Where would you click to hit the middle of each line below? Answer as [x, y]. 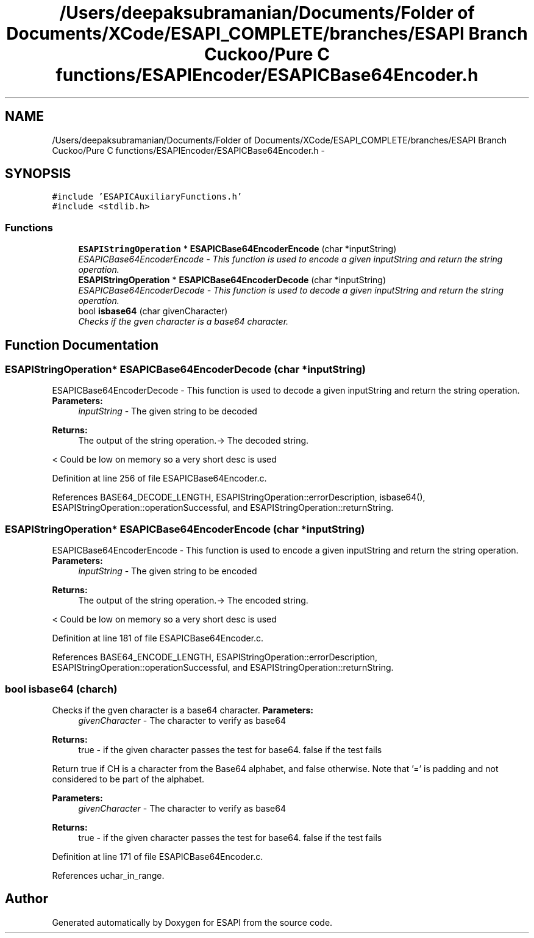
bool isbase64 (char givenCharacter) [153, 311]
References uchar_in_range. [108, 875]
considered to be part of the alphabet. [128, 779]
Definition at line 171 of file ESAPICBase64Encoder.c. [158, 856]
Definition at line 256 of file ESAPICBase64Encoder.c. [159, 478]
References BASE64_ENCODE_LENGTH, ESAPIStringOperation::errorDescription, [215, 657]
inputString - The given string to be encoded [168, 571]
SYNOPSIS [38, 174]
